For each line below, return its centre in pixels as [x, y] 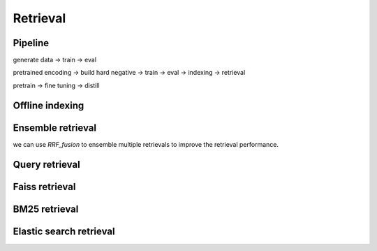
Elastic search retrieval [64, 231]
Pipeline [31, 43]
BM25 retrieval [46, 209]
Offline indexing [49, 105]
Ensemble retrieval [55, 128]
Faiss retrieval [44, 186]
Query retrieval [46, 164]
